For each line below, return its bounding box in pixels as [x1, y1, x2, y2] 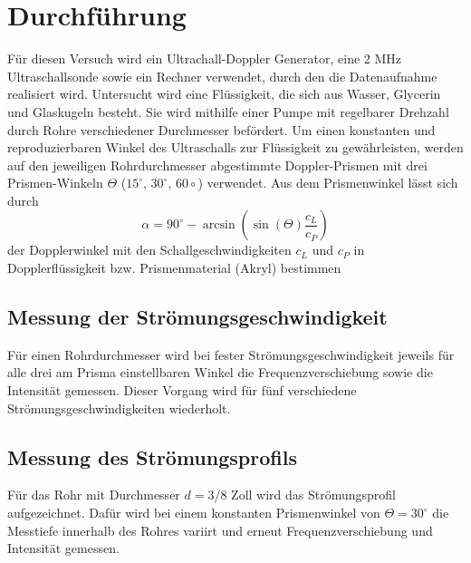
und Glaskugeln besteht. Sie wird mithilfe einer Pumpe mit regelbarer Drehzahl [7, 102, 449, 121]
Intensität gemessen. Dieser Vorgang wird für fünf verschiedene [7, 381, 357, 400]
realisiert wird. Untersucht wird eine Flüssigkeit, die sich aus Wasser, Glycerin [7, 84, 441, 103]
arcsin [202, 218, 235, 232]
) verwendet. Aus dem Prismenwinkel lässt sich [197, 173, 458, 192]
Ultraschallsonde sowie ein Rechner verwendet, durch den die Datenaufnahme [7, 66, 437, 85]
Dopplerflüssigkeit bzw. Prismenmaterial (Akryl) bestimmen [7, 258, 341, 277]
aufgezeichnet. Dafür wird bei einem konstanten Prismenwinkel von [7, 503, 380, 522]
